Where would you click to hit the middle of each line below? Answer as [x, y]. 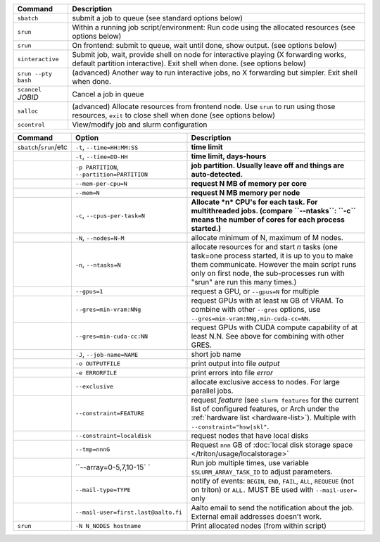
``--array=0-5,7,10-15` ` [113, 467]
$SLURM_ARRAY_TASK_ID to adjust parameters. [262, 472]
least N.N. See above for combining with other [267, 336]
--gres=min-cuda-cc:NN [111, 336]
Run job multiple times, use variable [250, 463]
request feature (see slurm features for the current [275, 400]
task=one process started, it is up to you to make [272, 256]
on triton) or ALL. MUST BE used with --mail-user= [274, 490]
